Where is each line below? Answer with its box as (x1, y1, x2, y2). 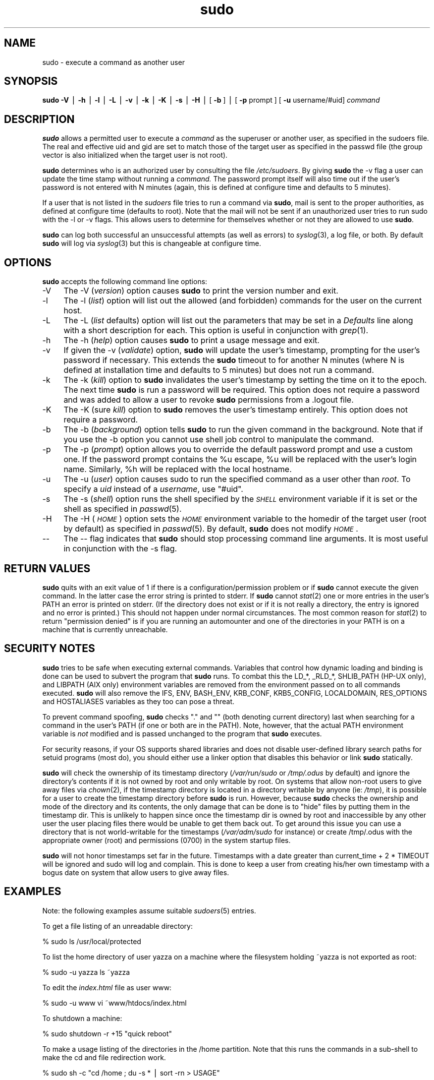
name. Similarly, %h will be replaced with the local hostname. (63, 464, 292, 475)
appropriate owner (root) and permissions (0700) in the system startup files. (42, 836, 291, 844)
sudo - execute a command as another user (42, 58, 185, 66)
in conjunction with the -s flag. (63, 543, 177, 554)
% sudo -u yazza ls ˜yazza (42, 967, 130, 976)
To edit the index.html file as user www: (42, 983, 172, 992)
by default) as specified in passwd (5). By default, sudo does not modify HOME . (63, 524, 358, 534)
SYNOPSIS (4, 75, 58, 88)
